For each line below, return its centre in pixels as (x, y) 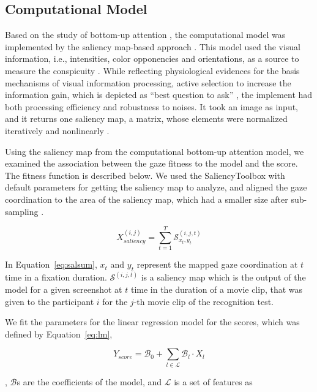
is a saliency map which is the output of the (223, 277)
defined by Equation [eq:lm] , (59, 334)
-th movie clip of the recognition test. (204, 301)
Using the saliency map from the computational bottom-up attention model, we (155, 151)
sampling (22, 211)
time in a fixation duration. (56, 277)
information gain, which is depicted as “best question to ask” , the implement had (159, 95)
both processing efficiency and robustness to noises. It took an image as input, (152, 106)
